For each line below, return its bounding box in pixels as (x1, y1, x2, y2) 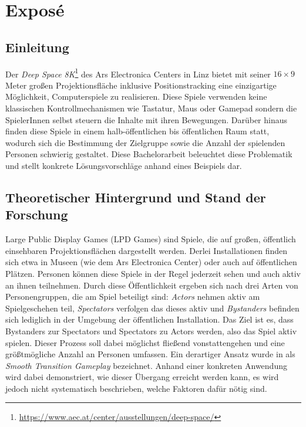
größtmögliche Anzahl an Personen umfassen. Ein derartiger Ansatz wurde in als (5, 348, 295, 360)
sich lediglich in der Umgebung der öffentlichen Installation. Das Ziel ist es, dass (5, 313, 294, 326)
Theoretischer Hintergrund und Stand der (5, 188, 266, 206)
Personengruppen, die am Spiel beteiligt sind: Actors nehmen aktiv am (5, 290, 260, 303)
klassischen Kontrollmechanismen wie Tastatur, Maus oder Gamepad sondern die (5, 102, 297, 114)
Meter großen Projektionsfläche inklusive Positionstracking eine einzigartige (5, 79, 277, 91)
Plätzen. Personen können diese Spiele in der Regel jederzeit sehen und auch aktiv (5, 267, 301, 279)
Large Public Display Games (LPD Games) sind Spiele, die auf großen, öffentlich (5, 233, 296, 245)
